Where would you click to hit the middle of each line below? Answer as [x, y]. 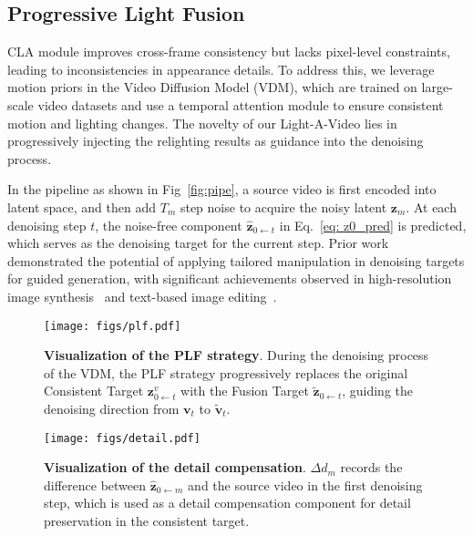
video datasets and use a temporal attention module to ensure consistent [241, 104]
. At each [431, 206]
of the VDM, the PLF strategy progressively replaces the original [226, 372]
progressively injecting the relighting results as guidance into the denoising [216, 141]
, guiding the [378, 391]
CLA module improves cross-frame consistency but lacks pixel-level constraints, [229, 52]
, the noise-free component [169, 225]
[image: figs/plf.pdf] [113, 326]
